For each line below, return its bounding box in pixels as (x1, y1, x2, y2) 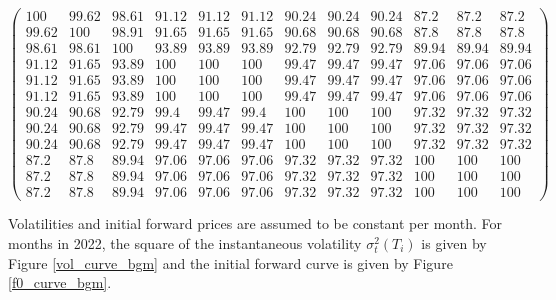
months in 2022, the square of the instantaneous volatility (8, 233, 362, 254)
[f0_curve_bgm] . (8, 272, 112, 293)
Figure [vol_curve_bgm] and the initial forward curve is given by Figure (8, 252, 453, 273)
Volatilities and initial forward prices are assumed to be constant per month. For (8, 213, 502, 234)
